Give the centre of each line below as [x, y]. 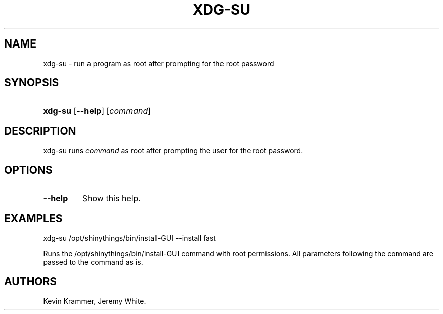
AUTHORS [31, 282]
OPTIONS [28, 170]
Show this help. [111, 198]
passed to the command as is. [93, 262]
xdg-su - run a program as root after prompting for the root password [159, 63]
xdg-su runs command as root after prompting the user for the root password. [173, 151]
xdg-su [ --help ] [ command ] [97, 111]
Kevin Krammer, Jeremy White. [95, 301]
